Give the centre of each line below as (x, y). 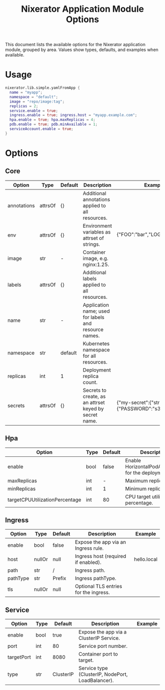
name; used (96, 311)
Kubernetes (96, 344)
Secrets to (95, 390)
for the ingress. (92, 592)
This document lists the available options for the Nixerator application (75, 45)
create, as (94, 396)
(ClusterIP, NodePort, (103, 674)
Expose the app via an (100, 542)
